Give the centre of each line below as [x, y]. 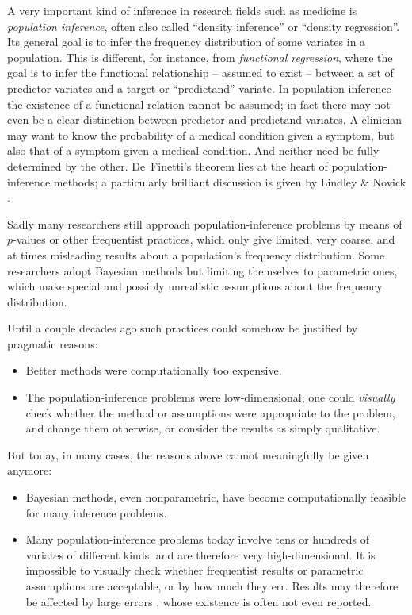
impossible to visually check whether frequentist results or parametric [195, 570]
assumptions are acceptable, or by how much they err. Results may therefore [212, 586]
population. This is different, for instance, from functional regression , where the [200, 57]
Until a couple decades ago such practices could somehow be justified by [183, 328]
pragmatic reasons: [53, 343]
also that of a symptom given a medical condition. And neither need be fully [193, 150]
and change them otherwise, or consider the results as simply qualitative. [203, 428]
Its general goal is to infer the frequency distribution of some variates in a [187, 42]
